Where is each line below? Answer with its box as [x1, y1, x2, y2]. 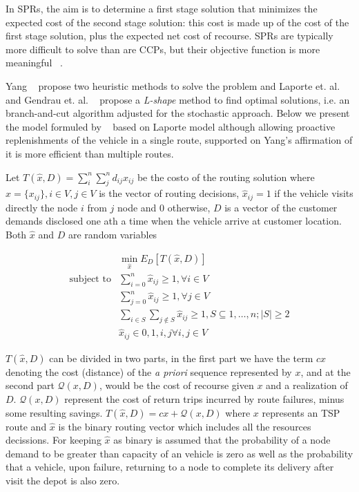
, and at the [300, 364, 351, 379]
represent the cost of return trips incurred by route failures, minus [64, 391, 345, 406]
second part [6, 378, 55, 392]
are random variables [68, 227, 157, 241]
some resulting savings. [6, 405, 103, 419]
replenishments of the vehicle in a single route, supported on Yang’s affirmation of [6, 133, 353, 147]
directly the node [6, 200, 78, 214]
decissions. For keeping [6, 433, 101, 447]
